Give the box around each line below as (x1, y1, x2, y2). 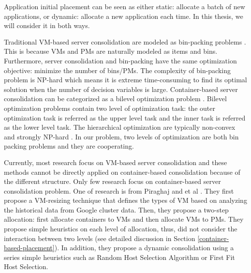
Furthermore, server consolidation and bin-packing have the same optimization (4, 55, 237, 65)
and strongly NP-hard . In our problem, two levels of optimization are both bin (4, 131, 239, 141)
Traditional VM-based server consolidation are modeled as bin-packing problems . (4, 36, 246, 46)
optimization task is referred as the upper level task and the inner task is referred (4, 112, 246, 122)
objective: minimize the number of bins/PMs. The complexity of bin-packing (4, 65, 231, 75)
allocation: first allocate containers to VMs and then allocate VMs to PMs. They (4, 214, 244, 224)
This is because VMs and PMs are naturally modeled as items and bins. (4, 46, 218, 56)
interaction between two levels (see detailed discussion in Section (4, 233, 195, 243)
